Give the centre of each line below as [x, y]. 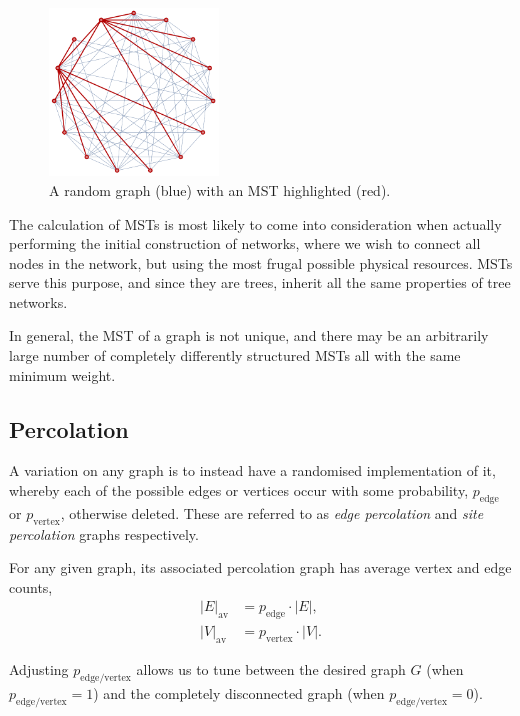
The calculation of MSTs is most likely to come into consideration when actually [255, 223]
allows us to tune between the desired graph [271, 669]
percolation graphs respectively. [104, 533]
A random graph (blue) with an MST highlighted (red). [220, 189]
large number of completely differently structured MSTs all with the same [235, 355]
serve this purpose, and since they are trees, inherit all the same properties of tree [260, 282]
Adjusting [39, 669]
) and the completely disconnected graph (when [239, 692]
